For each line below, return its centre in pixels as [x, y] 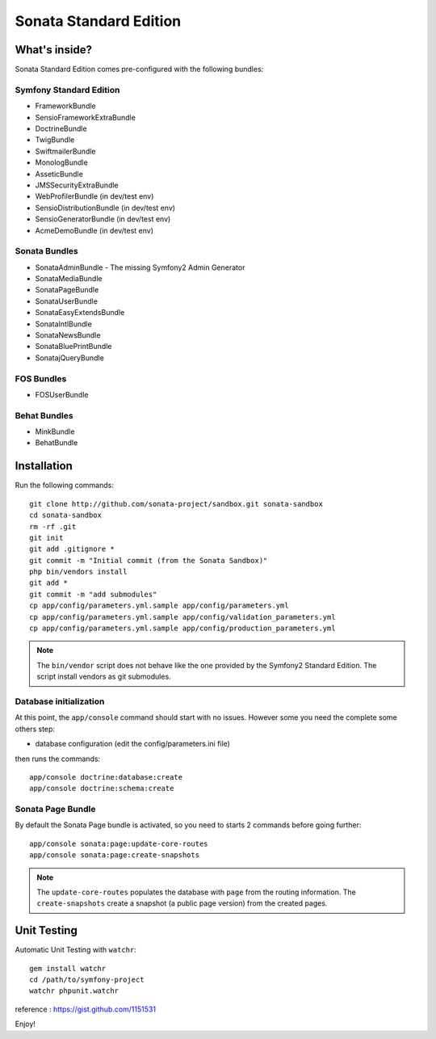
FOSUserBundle [62, 394]
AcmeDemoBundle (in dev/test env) [94, 230]
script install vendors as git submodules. [104, 677]
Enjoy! [25, 1024]
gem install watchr [68, 968]
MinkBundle [55, 431]
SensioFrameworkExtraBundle [86, 117]
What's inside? [54, 50]
